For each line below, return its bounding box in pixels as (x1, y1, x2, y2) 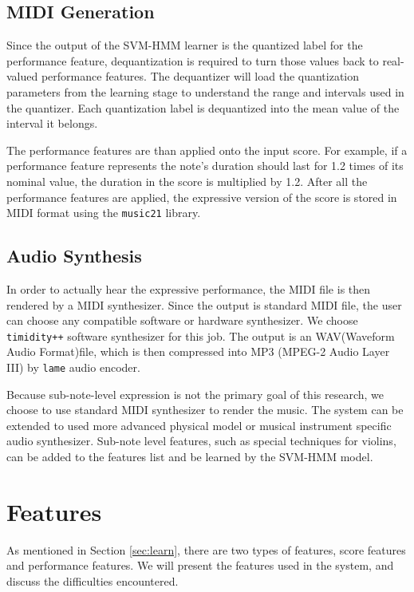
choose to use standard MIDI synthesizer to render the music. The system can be (6, 401, 404, 418)
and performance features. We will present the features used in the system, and (6, 557, 394, 574)
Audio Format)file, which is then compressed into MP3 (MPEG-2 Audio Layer (6, 343, 390, 360)
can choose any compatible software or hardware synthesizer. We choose (6, 312, 358, 329)
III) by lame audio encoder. (6, 359, 140, 376)
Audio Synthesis (6, 243, 142, 268)
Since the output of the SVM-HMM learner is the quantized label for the (6, 37, 363, 53)
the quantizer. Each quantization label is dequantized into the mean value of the (6, 99, 400, 116)
